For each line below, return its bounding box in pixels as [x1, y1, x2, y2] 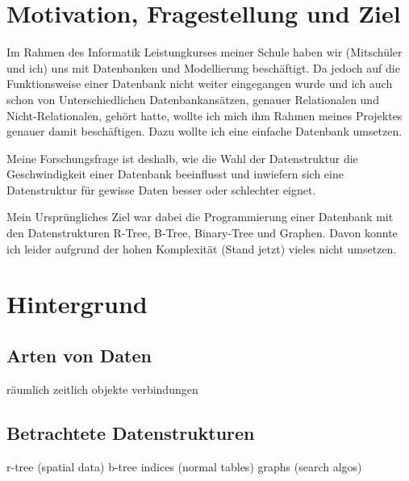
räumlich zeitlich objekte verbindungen [6, 380, 198, 397]
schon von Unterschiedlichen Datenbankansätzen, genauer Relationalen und [6, 90, 379, 107]
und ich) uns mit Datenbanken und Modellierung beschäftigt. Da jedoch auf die [6, 59, 400, 76]
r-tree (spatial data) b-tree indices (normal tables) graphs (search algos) [6, 458, 362, 475]
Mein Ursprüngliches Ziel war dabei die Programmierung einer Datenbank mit [6, 208, 394, 225]
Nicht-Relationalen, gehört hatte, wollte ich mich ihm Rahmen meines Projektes [6, 107, 403, 123]
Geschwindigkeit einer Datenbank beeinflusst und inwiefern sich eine [6, 165, 344, 182]
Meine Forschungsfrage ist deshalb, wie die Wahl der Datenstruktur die [6, 149, 358, 166]
